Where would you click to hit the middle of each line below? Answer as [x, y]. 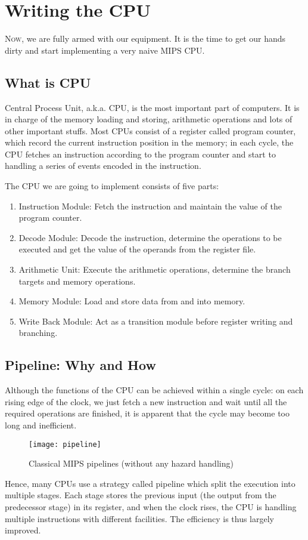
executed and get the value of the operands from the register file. [137, 249]
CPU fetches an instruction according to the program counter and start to [140, 154]
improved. [23, 530]
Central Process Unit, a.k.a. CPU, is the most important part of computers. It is [152, 107]
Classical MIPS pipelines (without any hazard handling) [131, 463]
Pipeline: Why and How [80, 365]
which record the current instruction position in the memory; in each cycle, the [149, 142]
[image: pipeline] [65, 444]
